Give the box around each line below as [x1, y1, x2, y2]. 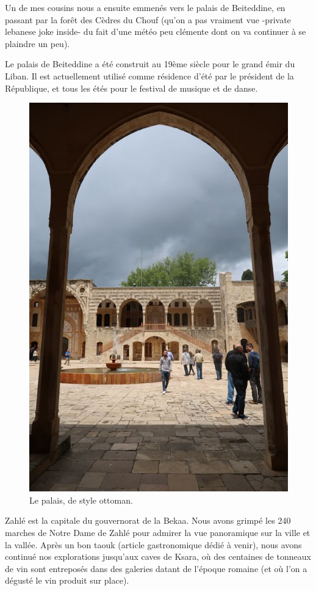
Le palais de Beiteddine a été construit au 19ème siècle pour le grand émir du [5, 57, 295, 70]
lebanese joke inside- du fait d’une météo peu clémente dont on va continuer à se [5, 25, 306, 38]
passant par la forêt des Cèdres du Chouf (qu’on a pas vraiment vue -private [5, 13, 291, 26]
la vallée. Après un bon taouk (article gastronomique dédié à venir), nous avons [5, 538, 302, 551]
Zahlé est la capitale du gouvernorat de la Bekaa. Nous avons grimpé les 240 [5, 514, 291, 527]
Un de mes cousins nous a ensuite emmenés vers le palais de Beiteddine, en [5, 1, 285, 13]
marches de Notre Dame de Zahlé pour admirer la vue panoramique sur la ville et [5, 526, 311, 538]
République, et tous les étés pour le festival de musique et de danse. [5, 81, 258, 94]
